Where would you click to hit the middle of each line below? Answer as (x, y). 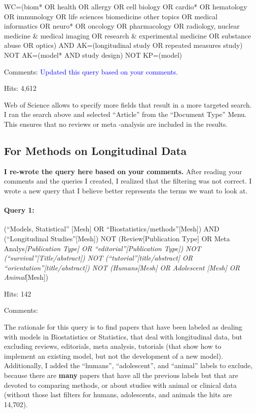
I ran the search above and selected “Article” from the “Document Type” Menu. (125, 114)
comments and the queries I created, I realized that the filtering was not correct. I (128, 181)
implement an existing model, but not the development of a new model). (114, 356)
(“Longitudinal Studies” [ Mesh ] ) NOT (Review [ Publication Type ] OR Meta (117, 238)
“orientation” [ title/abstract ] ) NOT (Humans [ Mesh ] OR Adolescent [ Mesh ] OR (122, 267)
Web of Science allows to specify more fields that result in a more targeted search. (128, 104)
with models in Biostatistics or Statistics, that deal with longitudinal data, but (123, 336)
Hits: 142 (18, 293)
